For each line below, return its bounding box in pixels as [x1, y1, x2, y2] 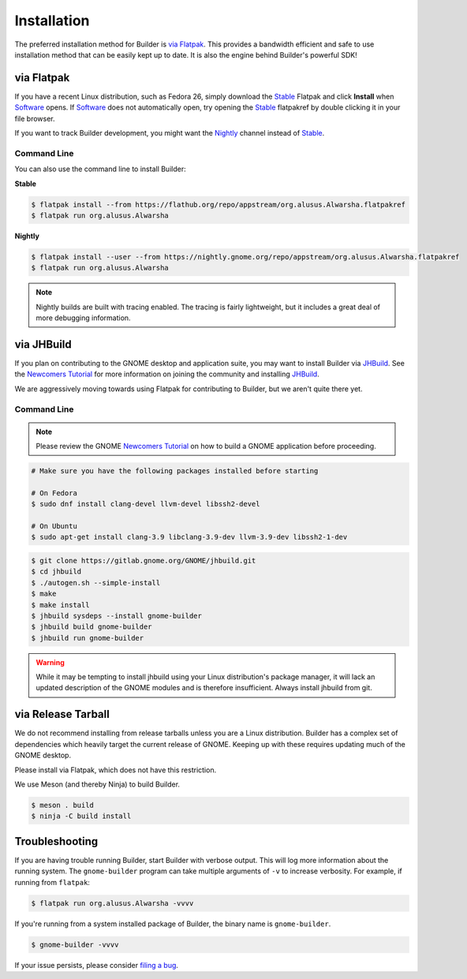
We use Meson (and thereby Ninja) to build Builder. [14, 779, 181, 789]
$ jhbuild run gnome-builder [31, 633, 144, 642]
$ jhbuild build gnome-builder [31, 622, 153, 631]
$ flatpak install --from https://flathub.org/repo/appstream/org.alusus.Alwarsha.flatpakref [31, 200, 406, 209]
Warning [35, 657, 65, 667]
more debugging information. [35, 313, 131, 323]
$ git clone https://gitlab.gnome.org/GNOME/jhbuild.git [31, 556, 256, 565]
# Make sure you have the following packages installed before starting [31, 466, 319, 476]
